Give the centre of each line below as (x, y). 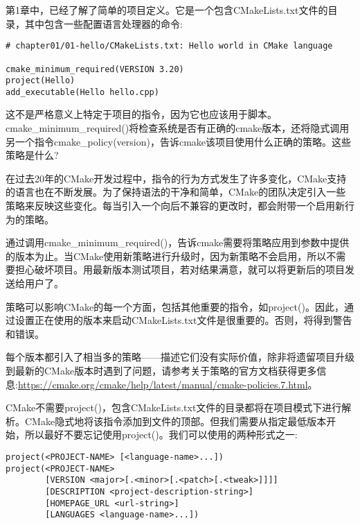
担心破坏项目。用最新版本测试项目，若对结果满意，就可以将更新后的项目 (180, 269)
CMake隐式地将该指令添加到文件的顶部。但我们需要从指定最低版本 (175, 421)
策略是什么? (32, 155)
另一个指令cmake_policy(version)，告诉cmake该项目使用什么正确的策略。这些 (179, 141)
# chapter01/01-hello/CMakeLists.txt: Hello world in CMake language (169, 46)
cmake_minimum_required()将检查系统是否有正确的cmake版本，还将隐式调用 (178, 128)
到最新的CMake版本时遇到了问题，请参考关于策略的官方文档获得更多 (161, 370)
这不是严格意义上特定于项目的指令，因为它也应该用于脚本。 (141, 114)
